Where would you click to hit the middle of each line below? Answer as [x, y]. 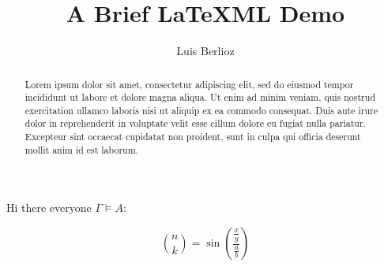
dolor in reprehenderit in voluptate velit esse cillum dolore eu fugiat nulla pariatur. [195, 123]
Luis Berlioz [205, 51]
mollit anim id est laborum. [81, 149]
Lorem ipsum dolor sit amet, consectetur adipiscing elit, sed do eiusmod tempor [189, 84]
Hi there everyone [49, 208]
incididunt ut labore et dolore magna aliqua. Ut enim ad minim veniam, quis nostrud [200, 97]
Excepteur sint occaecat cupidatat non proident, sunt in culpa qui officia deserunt [193, 137]
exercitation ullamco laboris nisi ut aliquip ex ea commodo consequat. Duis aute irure [201, 110]
